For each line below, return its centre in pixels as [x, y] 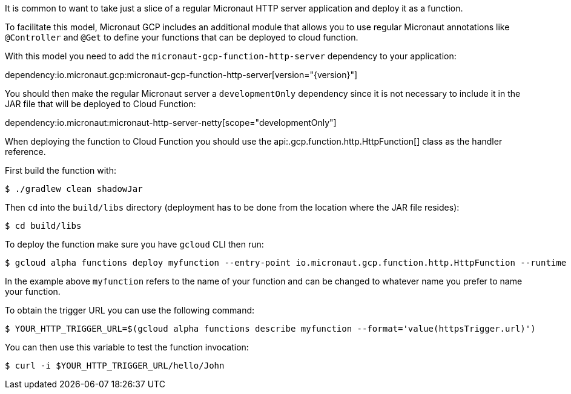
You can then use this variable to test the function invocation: [127, 347]
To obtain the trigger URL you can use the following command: [130, 310]
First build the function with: [61, 170]
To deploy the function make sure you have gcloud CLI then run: [134, 244]
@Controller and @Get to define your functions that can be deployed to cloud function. [182, 37]
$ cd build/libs [43, 226]
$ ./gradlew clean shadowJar [74, 189]
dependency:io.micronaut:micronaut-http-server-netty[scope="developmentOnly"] [171, 123]
